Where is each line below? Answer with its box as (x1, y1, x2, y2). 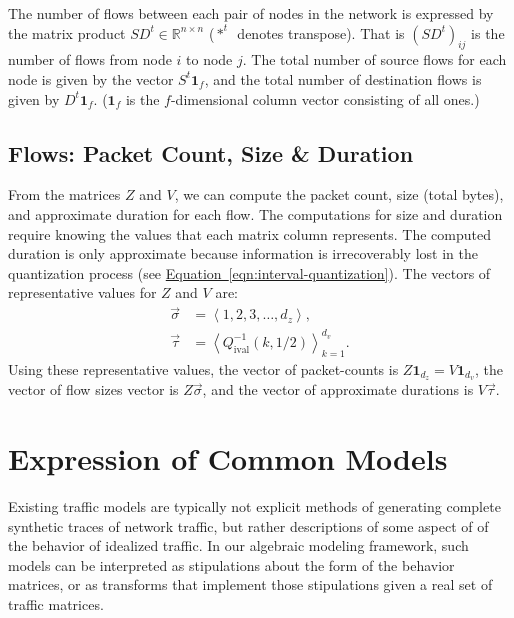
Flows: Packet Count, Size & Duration (8, 137, 414, 168)
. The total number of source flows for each (242, 49, 507, 70)
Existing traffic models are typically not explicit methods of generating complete (8, 496, 501, 517)
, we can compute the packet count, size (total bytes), (174, 184, 504, 205)
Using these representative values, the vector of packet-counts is (8, 358, 399, 379)
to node (186, 49, 233, 70)
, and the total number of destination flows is (204, 68, 482, 89)
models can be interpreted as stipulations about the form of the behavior (8, 554, 455, 575)
